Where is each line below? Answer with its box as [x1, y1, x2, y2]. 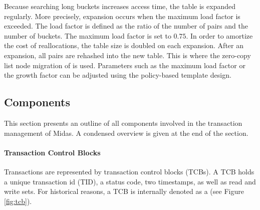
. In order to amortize [186, 30, 253, 41]
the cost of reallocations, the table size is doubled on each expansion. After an [4, 40, 244, 51]
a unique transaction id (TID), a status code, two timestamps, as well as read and [4, 176, 256, 186]
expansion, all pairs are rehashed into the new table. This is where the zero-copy [4, 50, 251, 60]
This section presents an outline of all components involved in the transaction [4, 117, 242, 128]
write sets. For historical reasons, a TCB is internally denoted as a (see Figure [4, 186, 244, 196]
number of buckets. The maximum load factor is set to [4, 30, 171, 41]
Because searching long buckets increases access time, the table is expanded [4, 1, 236, 11]
